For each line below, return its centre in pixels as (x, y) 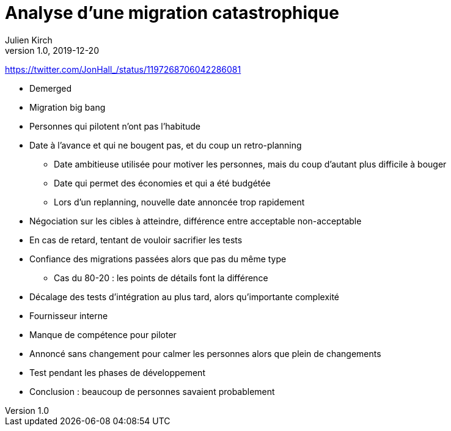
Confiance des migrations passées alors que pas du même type (158, 259)
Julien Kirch (29, 40)
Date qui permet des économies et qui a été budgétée (162, 183)
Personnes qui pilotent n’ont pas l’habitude (115, 126)
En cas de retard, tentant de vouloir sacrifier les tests (136, 240)
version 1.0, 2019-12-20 (52, 50)
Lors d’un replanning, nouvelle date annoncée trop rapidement (179, 202)
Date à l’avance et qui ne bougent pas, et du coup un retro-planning (166, 145)
